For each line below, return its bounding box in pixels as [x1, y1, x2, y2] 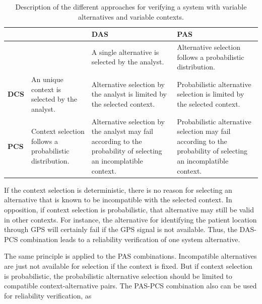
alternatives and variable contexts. [78, 11, 184, 22]
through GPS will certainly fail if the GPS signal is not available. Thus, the [4, 224, 237, 235]
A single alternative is [91, 46, 159, 57]
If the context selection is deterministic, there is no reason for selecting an [4, 184, 232, 195]
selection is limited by [177, 89, 244, 99]
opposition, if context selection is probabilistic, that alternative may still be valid [4, 204, 254, 214]
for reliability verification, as [4, 290, 92, 300]
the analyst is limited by [91, 89, 167, 99]
